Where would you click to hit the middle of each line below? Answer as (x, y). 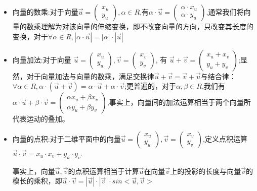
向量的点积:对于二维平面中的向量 (67, 138)
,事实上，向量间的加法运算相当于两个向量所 (179, 102)
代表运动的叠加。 (41, 119)
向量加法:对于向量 (42, 59)
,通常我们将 (225, 12)
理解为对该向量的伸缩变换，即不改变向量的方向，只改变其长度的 (147, 26)
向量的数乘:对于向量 (45, 12)
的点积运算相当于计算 (103, 171)
